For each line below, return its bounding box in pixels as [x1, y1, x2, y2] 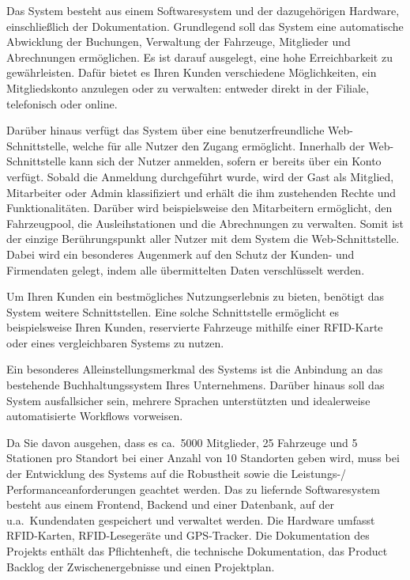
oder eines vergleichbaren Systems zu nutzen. [6, 334, 224, 351]
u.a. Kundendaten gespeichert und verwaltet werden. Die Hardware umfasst [6, 511, 375, 528]
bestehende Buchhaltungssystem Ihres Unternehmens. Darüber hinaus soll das [6, 377, 385, 393]
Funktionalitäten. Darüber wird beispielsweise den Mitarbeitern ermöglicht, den [6, 199, 393, 216]
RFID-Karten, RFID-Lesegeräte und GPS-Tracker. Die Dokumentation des [6, 527, 370, 544]
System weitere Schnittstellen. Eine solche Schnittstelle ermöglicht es [6, 303, 339, 320]
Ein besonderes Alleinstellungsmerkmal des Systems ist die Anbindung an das [6, 361, 383, 377]
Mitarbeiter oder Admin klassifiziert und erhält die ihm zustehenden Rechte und [6, 184, 396, 200]
